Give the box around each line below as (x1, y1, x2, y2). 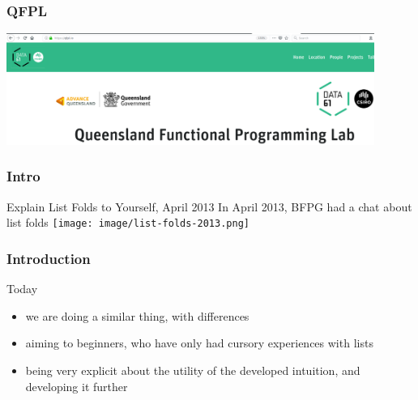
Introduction (6, 248, 91, 268)
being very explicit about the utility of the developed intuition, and (25, 362, 360, 379)
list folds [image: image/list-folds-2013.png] (6, 214, 250, 231)
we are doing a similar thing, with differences (25, 307, 250, 324)
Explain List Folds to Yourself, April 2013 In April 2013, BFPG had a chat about (6, 198, 412, 215)
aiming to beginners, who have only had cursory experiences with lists (25, 334, 373, 351)
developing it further (25, 377, 128, 394)
